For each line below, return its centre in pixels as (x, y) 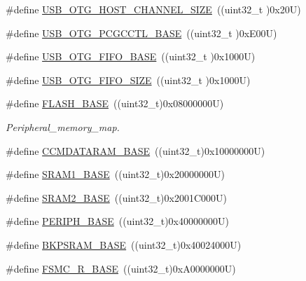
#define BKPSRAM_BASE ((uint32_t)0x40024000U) (124, 244)
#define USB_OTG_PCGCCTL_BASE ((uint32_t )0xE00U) (141, 33)
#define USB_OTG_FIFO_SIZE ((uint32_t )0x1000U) (128, 80)
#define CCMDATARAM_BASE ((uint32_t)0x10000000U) (135, 150)
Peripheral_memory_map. (63, 126)
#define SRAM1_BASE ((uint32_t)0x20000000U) (115, 174)
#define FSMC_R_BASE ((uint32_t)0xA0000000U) (121, 268)
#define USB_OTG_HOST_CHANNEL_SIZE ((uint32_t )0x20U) (153, 9)
